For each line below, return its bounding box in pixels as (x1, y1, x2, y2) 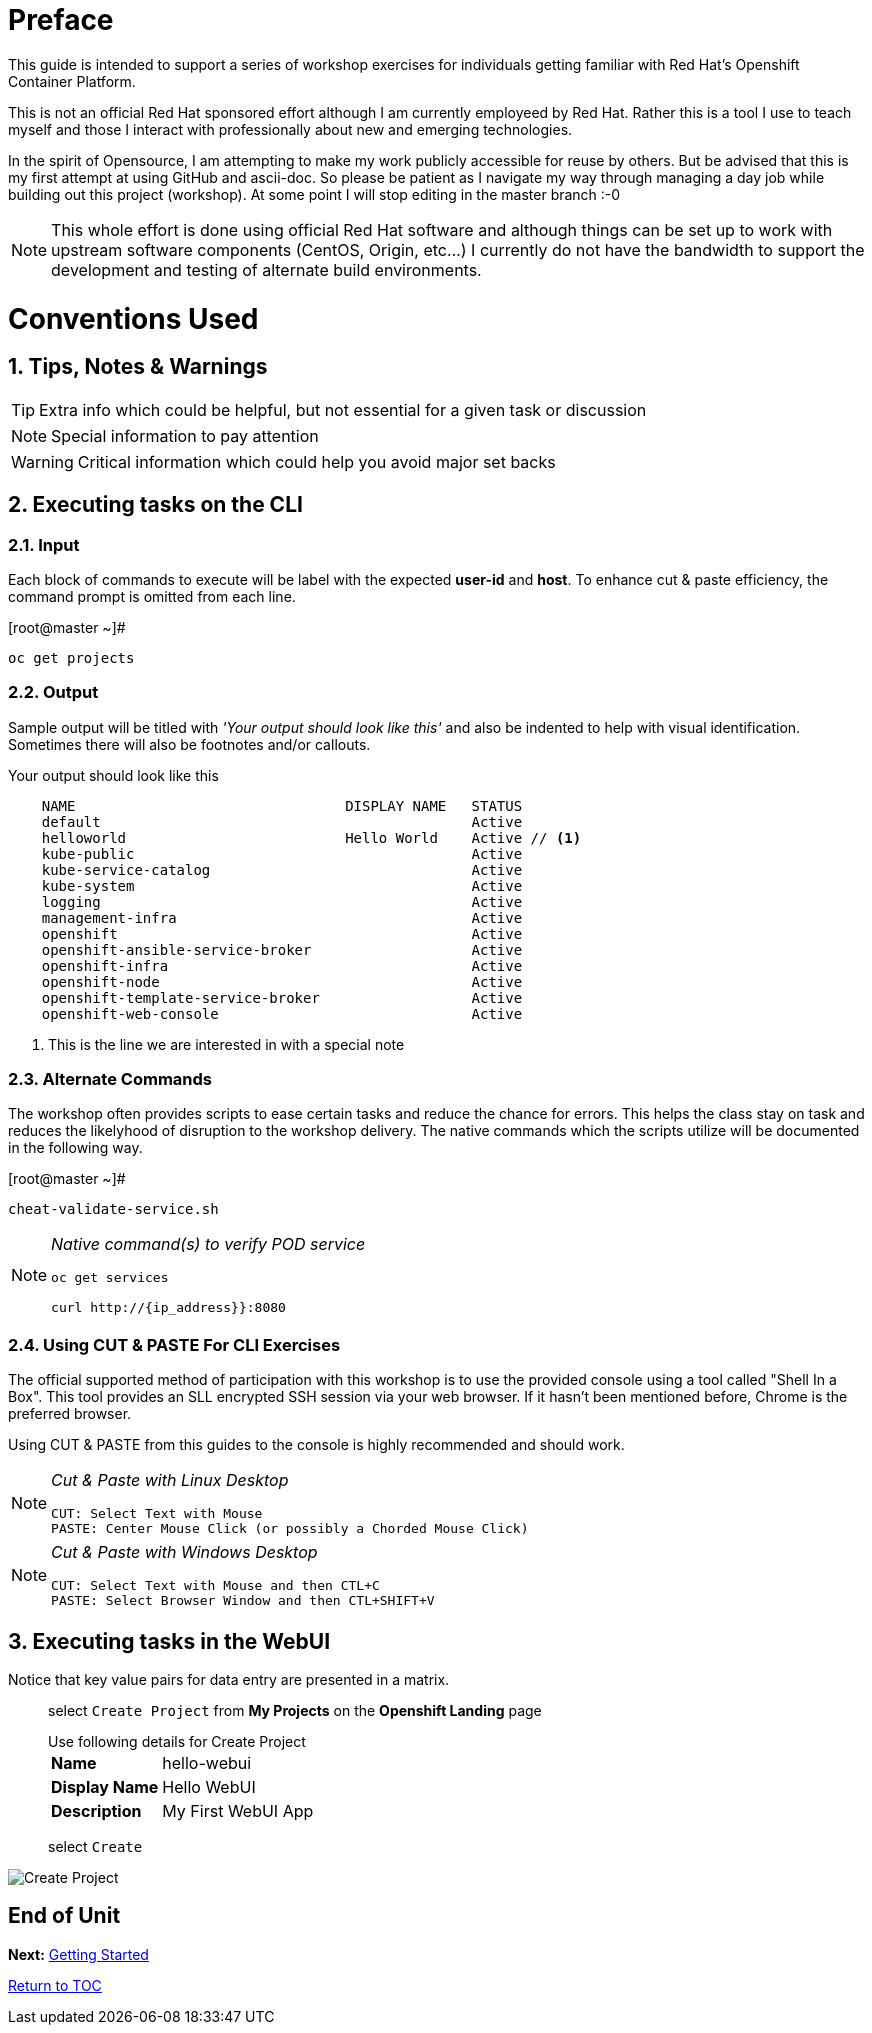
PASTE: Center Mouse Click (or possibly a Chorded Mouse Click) (51, 1521, 529, 1537)
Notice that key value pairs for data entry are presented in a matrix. (8, 1670, 450, 1688)
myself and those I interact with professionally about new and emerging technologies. (8, 120, 573, 138)
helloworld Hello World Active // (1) (41, 829, 582, 846)
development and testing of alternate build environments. (51, 259, 482, 280)
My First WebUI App (162, 1800, 314, 1821)
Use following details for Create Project (48, 1732, 306, 1750)
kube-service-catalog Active (41, 861, 523, 878)
